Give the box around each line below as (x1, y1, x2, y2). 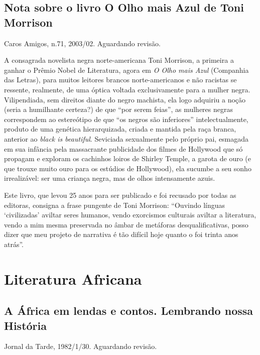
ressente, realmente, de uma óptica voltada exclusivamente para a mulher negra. (4, 84, 250, 94)
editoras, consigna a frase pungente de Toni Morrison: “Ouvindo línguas (4, 199, 225, 210)
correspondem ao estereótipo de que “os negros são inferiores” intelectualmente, (4, 113, 248, 124)
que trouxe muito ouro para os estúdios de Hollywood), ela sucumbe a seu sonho (4, 163, 251, 173)
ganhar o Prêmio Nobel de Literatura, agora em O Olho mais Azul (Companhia (4, 64, 249, 75)
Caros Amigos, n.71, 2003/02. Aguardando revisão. (4, 38, 161, 48)
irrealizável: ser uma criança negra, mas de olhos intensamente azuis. (4, 173, 215, 183)
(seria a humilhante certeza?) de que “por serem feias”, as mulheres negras (4, 104, 233, 114)
